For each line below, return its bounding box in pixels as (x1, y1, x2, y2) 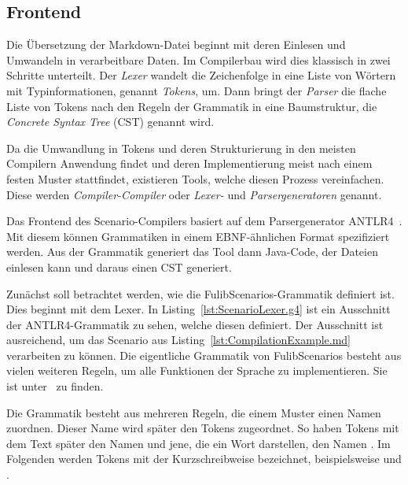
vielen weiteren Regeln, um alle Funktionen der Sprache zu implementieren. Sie (6, 362, 388, 379)
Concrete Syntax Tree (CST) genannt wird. (6, 113, 215, 130)
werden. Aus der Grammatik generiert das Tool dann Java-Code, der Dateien (6, 243, 378, 260)
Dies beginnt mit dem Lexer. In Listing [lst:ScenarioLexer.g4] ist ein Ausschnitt (6, 301, 391, 317)
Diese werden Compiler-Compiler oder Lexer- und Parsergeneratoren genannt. (6, 186, 382, 202)
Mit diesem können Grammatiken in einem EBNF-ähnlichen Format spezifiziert (6, 228, 390, 244)
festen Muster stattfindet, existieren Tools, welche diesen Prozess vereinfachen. (6, 170, 384, 187)
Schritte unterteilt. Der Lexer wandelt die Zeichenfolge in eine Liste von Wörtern (6, 67, 396, 83)
